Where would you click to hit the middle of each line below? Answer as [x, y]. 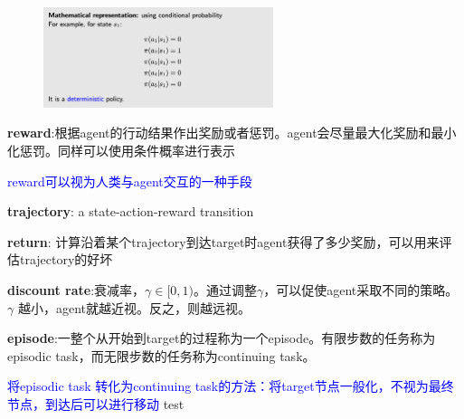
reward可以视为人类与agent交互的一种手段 [130, 181]
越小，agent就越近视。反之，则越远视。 [134, 307]
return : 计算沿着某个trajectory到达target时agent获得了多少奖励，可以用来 [223, 241]
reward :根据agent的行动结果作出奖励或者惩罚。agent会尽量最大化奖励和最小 [232, 133]
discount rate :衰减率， [76, 289]
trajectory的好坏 [66, 259]
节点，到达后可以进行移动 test [96, 403]
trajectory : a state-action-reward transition [131, 211]
